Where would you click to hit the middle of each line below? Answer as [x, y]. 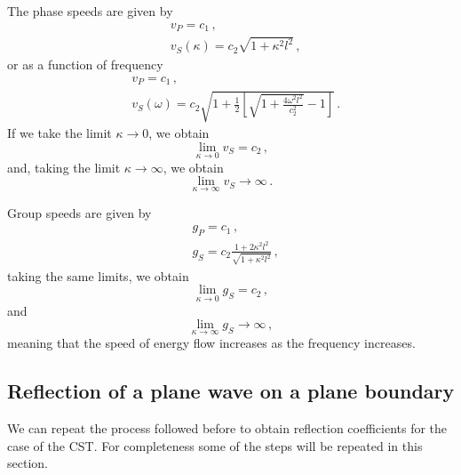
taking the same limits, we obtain [98, 275]
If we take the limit [60, 133]
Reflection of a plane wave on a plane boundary [231, 391]
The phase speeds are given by [90, 11]
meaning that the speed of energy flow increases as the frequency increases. [211, 343]
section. [28, 463]
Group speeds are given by [79, 212]
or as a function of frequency [85, 64]
